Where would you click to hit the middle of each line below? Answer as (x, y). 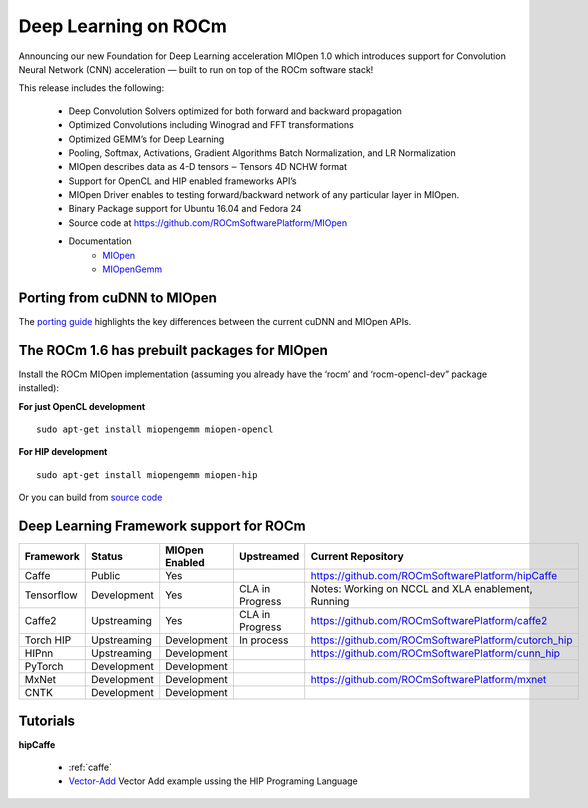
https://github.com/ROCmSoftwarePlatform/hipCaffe (434, 576)
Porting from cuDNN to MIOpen (117, 297)
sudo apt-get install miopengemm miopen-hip (147, 474)
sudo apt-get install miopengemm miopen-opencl (155, 429)
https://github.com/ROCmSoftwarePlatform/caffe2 (429, 621)
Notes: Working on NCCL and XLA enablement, (422, 589)
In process (263, 640)
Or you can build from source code (90, 497)
